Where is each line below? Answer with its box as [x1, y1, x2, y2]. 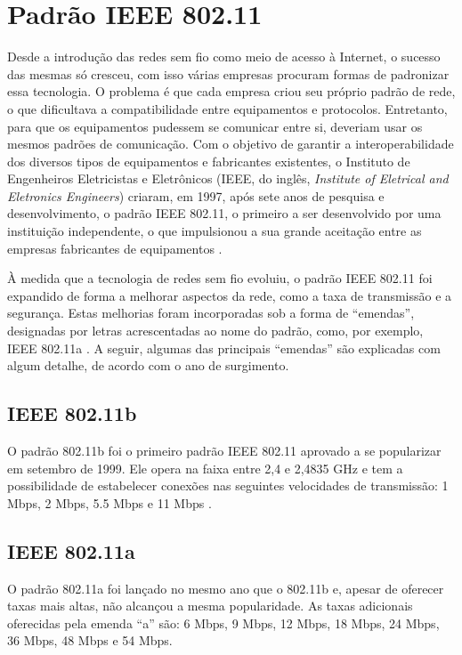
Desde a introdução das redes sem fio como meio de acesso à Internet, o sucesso [7, 47, 441, 66]
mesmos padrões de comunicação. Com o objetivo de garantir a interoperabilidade [7, 134, 454, 153]
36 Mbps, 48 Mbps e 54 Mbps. [7, 631, 173, 650]
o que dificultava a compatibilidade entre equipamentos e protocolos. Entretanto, [7, 99, 448, 117]
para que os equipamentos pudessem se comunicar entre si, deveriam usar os [7, 117, 423, 135]
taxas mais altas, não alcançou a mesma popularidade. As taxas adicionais [7, 596, 413, 615]
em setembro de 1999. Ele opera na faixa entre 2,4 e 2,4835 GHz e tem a [7, 458, 403, 477]
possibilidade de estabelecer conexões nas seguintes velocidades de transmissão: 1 [7, 476, 449, 495]
